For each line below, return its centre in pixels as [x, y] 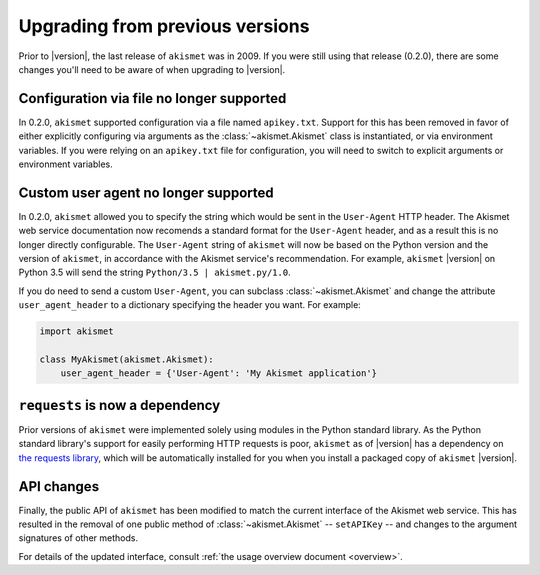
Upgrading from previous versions [164, 26]
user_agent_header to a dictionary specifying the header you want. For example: [190, 305]
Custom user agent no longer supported [146, 192]
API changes [59, 486]
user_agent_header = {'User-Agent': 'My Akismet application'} [219, 373]
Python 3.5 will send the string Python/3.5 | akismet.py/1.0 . [154, 272]
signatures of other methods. [78, 538]
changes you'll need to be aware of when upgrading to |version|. [152, 69]
